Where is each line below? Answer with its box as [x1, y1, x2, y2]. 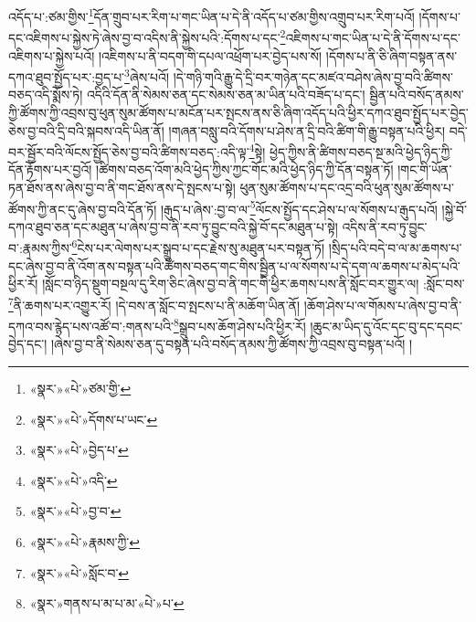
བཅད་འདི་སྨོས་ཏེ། [8, 85, 83, 104]
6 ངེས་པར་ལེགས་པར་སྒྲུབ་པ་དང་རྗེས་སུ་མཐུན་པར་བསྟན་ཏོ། [71, 236, 325, 258]
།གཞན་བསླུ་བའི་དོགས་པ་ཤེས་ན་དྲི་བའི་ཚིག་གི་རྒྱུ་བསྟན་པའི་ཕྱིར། [168, 121, 446, 140]
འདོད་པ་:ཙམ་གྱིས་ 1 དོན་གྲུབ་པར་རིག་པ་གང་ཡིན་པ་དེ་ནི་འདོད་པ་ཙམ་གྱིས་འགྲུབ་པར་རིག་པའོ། [8, 5, 415, 26]
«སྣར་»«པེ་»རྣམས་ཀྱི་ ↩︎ [29, 532, 141, 551]
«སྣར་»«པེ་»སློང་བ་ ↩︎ [29, 563, 130, 582]
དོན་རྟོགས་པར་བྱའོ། [8, 160, 92, 179]
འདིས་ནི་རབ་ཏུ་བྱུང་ [342, 216, 428, 236]
